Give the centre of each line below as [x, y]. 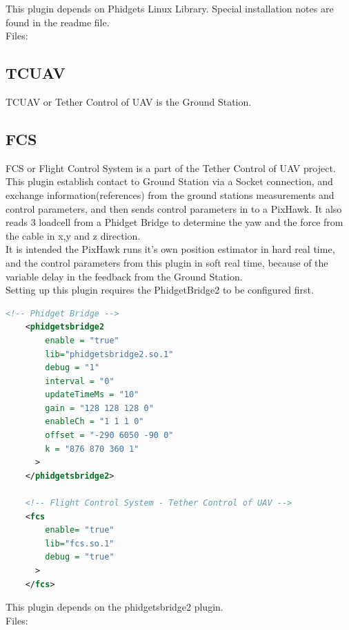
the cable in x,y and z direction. [73, 235]
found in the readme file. [58, 22]
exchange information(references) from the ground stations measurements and [170, 194]
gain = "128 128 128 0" [99, 408]
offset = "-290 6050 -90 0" [109, 436]
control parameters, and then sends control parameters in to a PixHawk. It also [174, 208]
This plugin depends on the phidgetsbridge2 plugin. [114, 607]
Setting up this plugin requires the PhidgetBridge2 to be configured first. [160, 290]
